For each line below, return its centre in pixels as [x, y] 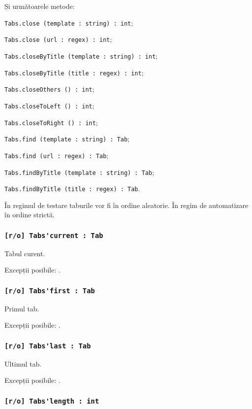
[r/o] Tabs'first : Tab [50, 290]
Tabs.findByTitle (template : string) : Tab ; [79, 172]
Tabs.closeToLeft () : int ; [49, 105]
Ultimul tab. [23, 363]
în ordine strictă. [30, 215]
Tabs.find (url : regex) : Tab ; [56, 155]
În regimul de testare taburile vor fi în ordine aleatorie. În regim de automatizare [126, 205]
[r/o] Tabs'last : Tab [48, 346]
